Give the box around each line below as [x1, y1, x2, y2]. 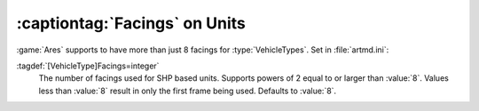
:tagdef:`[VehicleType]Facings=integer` [16, 60, 160, 71]
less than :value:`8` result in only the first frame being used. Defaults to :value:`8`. [38, 85, 337, 96]
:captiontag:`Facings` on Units [16, 13, 246, 33]
